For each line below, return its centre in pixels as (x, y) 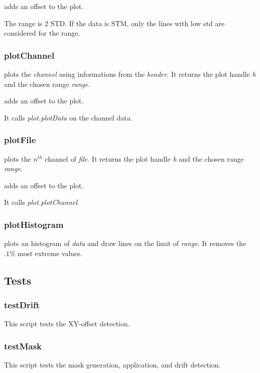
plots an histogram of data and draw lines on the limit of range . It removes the (125, 243)
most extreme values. (50, 253)
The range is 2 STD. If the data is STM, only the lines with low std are (114, 23)
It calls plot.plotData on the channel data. (68, 117)
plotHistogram (34, 224)
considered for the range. (42, 33)
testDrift (22, 305)
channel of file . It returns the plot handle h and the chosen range (144, 158)
